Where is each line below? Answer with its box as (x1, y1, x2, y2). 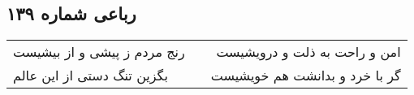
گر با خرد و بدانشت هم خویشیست (210, 66, 401, 85)
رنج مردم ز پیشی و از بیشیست (13, 42, 185, 62)
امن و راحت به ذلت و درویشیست (216, 42, 401, 62)
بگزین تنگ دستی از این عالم (13, 66, 168, 85)
